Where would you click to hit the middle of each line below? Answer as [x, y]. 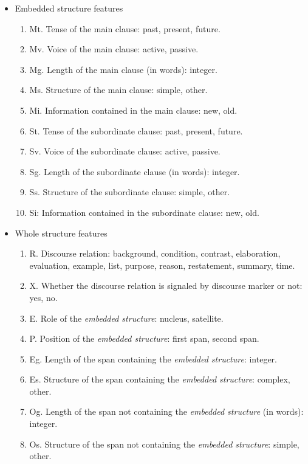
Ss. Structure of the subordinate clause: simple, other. [130, 192]
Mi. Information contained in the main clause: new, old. [133, 110]
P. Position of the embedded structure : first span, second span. [144, 338]
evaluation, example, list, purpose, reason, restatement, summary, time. [162, 265]
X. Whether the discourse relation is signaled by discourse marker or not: [166, 286]
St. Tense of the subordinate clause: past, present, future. [136, 130]
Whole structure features [61, 233]
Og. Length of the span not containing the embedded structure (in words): [166, 411]
